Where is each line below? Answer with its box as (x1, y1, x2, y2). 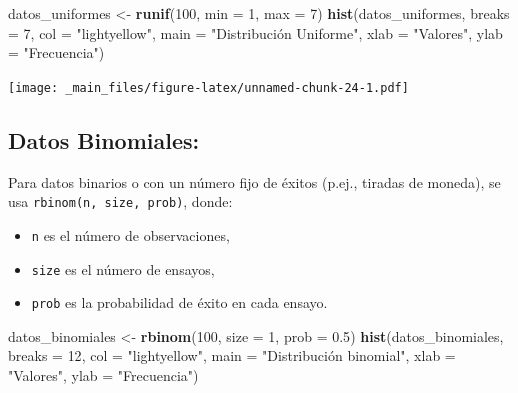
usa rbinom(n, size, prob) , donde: (8, 191, 233, 212)
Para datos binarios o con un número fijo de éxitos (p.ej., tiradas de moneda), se (8, 171, 501, 192)
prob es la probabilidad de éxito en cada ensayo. (31, 292, 328, 313)
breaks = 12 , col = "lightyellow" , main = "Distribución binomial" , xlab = (8, 345, 456, 366)
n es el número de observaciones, (31, 224, 230, 245)
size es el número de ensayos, (31, 258, 215, 279)
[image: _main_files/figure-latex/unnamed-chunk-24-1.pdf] (8, 80, 409, 95)
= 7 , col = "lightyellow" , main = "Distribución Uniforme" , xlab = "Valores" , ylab (8, 22, 503, 43)
